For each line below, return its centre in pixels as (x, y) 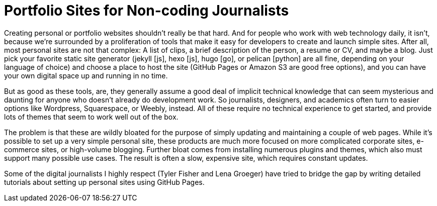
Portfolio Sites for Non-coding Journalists (147, 11)
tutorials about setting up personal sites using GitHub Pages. (104, 182)
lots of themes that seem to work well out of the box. (91, 117)
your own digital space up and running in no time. (86, 75)
